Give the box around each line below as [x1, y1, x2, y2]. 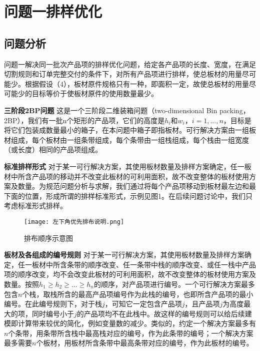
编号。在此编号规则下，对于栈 [4, 298, 102, 309]
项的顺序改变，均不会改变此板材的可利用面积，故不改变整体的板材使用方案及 [4, 269, 256, 279]
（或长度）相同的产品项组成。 [4, 144, 102, 155]
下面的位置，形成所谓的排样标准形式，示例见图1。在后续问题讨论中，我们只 [4, 190, 252, 201]
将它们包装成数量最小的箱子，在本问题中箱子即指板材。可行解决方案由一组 [4, 125, 249, 135]
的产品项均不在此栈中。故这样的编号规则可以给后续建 [76, 308, 252, 318]
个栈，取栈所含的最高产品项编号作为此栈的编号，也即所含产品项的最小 [22, 288, 253, 299]
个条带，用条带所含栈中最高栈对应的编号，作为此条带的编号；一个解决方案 [8, 327, 253, 338]
